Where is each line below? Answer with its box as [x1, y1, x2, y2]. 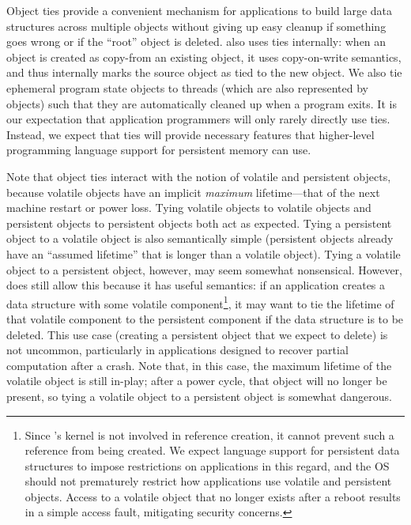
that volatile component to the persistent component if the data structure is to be [6, 310, 404, 327]
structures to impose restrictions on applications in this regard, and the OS [25, 457, 390, 474]
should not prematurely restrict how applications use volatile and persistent [25, 473, 392, 489]
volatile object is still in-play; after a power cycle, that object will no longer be [6, 372, 387, 389]
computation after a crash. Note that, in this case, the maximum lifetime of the [6, 357, 392, 373]
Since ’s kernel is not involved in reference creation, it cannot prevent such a [25, 426, 394, 443]
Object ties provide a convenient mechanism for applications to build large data [6, 2, 393, 18]
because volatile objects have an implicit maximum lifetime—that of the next [6, 183, 380, 200]
